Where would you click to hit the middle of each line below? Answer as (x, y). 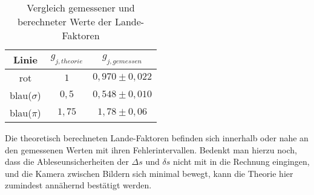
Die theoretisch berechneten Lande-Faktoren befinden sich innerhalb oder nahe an (157, 138)
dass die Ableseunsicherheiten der (67, 161)
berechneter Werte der (64, 21)
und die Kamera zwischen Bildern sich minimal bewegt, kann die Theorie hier (149, 173)
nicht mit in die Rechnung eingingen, (241, 161)
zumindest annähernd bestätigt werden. (78, 185)
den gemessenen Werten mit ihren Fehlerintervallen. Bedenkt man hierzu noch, (151, 149)
